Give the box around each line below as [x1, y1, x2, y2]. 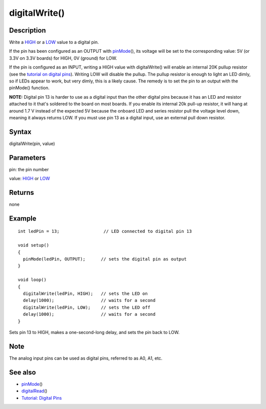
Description [9, 26, 46, 35]
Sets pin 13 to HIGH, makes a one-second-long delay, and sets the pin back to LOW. [9, 329, 180, 335]
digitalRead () [21, 388, 48, 394]
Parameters [9, 153, 46, 162]
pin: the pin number [9, 166, 49, 172]
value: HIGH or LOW [9, 176, 50, 182]
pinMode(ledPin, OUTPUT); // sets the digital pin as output [23, 257, 187, 262]
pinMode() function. [9, 85, 50, 91]
